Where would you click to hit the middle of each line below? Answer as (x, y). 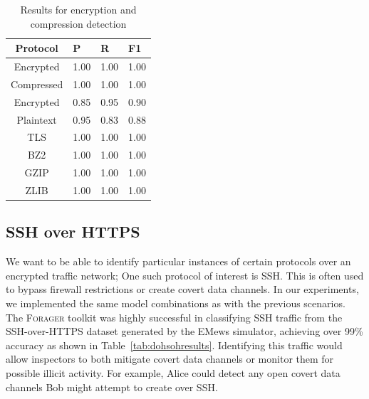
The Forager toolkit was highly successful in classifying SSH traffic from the (174, 317)
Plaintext (37, 119)
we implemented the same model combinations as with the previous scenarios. (176, 303)
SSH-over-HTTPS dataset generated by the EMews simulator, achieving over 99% (184, 331)
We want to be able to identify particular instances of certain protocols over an (178, 261)
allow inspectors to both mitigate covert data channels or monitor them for (170, 359)
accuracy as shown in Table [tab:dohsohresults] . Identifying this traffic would (174, 345)
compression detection (78, 23)
